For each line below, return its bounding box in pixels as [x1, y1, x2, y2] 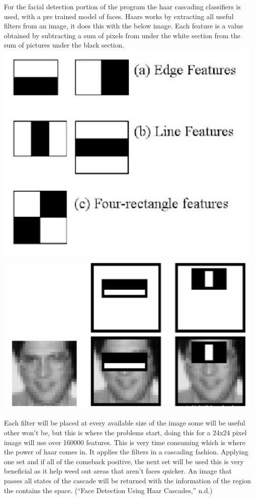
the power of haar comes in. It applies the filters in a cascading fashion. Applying [4, 447, 249, 457]
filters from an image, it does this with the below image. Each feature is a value [4, 21, 243, 31]
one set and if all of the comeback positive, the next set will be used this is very [4, 456, 244, 466]
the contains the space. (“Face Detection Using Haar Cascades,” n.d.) [4, 485, 213, 495]
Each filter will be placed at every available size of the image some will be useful [4, 418, 245, 428]
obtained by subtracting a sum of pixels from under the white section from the [4, 30, 240, 40]
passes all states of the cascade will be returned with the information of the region [4, 475, 251, 485]
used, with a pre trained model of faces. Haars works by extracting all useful [4, 11, 234, 21]
